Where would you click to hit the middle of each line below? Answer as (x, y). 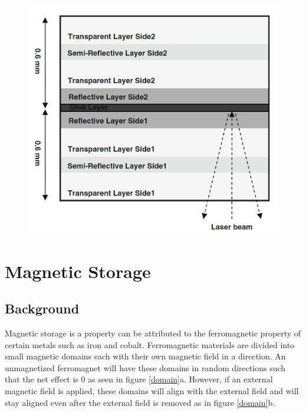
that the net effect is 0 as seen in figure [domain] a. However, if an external (139, 379)
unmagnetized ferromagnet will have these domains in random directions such (145, 367)
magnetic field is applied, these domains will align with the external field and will (152, 390)
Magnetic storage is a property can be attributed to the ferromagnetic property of (153, 333)
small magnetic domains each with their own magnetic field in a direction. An (145, 356)
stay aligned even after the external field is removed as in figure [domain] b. (140, 402)
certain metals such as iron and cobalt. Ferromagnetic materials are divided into (150, 344)
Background (42, 308)
